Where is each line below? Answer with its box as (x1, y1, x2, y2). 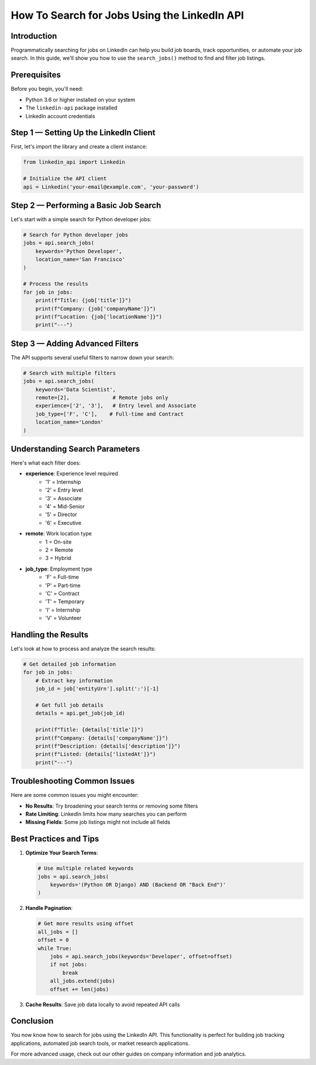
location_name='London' (35, 419, 104, 425)
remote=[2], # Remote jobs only (35, 394, 169, 401)
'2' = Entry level (45, 486, 84, 494)
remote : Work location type (25, 530, 92, 537)
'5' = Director (45, 511, 77, 518)
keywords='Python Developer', (35, 248, 122, 255)
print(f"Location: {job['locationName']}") (35, 313, 162, 320)
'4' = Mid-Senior (45, 503, 85, 510)
